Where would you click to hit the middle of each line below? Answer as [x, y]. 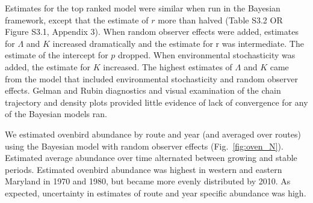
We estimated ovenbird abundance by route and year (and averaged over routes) [153, 134]
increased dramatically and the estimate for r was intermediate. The [178, 43]
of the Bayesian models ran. [56, 114]
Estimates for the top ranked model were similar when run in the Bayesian [143, 8]
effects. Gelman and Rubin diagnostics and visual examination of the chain [143, 90]
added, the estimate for [48, 66]
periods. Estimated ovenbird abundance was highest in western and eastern [144, 169]
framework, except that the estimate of [77, 20]
